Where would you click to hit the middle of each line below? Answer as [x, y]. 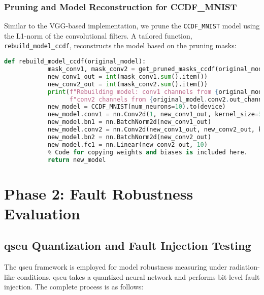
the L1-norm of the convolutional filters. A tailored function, [98, 35]
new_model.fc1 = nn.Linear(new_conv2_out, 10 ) [127, 144]
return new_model [77, 160]
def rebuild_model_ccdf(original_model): [75, 62]
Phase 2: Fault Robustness [99, 193]
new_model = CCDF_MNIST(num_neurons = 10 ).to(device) [137, 107]
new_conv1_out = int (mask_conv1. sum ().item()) [127, 76]
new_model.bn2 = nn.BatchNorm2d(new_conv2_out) [129, 137]
